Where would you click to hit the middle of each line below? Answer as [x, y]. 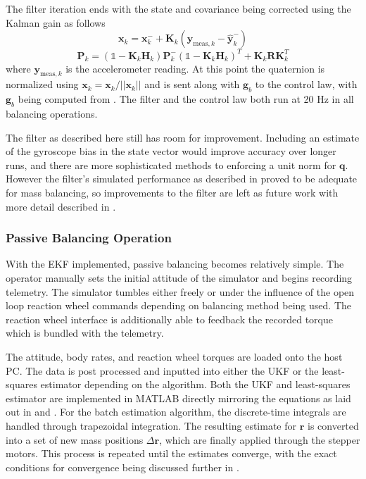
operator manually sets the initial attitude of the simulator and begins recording [179, 278]
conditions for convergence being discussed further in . [122, 467]
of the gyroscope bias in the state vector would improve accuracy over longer [171, 151]
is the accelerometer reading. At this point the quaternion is [195, 68]
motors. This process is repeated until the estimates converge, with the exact [171, 453]
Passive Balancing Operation [89, 238]
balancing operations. [52, 114]
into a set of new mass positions [75, 439]
